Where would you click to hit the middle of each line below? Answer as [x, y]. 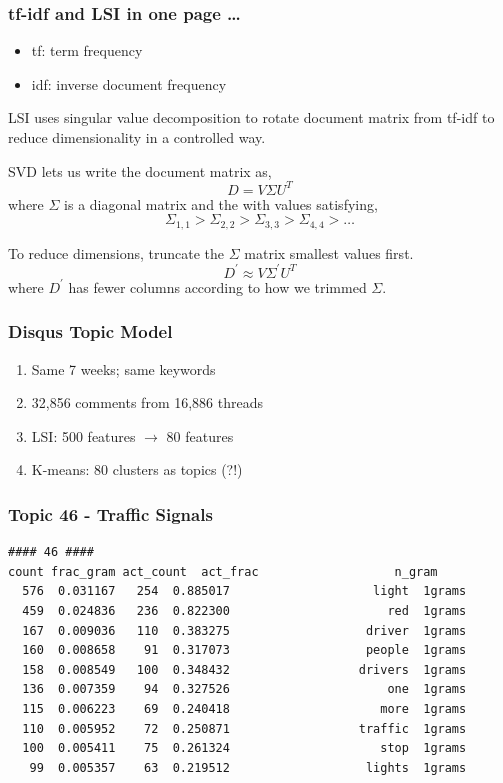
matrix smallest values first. [329, 252]
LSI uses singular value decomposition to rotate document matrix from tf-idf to [251, 117]
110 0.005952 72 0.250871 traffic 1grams [244, 728]
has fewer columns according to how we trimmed [217, 286]
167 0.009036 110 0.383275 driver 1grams [244, 630]
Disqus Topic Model [90, 331]
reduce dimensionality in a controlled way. [137, 137]
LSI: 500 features [83, 435]
